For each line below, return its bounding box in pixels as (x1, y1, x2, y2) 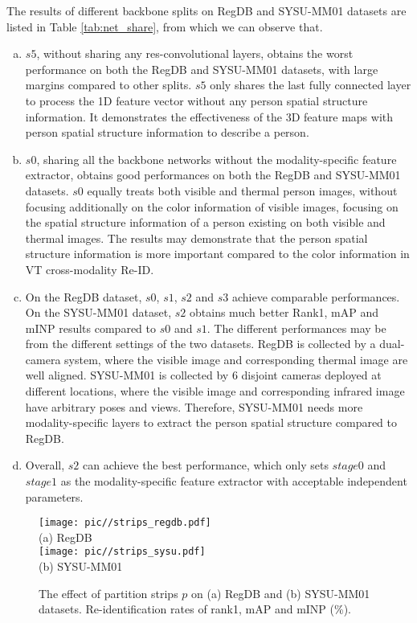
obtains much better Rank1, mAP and (190, 304, 379, 321)
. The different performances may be (206, 319, 386, 336)
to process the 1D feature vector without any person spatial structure (25, 92, 368, 109)
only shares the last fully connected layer (210, 76, 411, 93)
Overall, (25, 457, 65, 473)
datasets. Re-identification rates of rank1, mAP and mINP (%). (39, 600, 352, 617)
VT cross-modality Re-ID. (25, 260, 154, 277)
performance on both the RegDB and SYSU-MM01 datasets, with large (25, 60, 378, 77)
